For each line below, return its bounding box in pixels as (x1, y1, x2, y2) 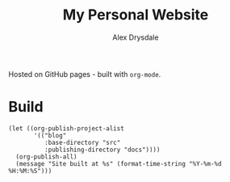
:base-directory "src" (44, 138, 121, 146)
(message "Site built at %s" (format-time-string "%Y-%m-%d (15, 159, 222, 167)
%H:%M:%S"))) (8, 167, 52, 175)
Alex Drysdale (112, 32, 159, 42)
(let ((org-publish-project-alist (8, 124, 125, 133)
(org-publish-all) (15, 152, 78, 161)
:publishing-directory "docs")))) (44, 146, 161, 154)
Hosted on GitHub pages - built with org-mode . (8, 69, 161, 78)
